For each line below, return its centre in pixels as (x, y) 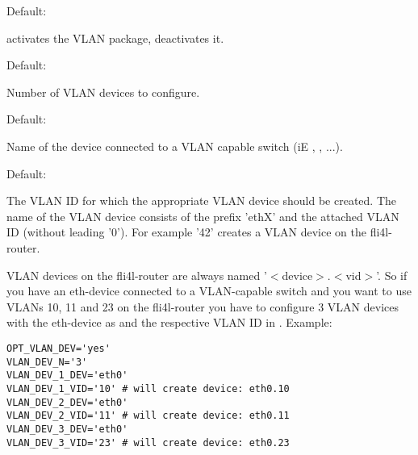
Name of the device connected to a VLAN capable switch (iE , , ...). (175, 146)
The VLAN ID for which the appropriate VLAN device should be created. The (202, 200)
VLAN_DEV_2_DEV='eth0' (67, 402)
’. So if (392, 275)
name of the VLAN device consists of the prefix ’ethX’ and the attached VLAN (203, 216)
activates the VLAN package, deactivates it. (115, 38)
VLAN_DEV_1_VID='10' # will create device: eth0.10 (148, 388)
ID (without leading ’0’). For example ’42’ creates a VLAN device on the (186, 232)
